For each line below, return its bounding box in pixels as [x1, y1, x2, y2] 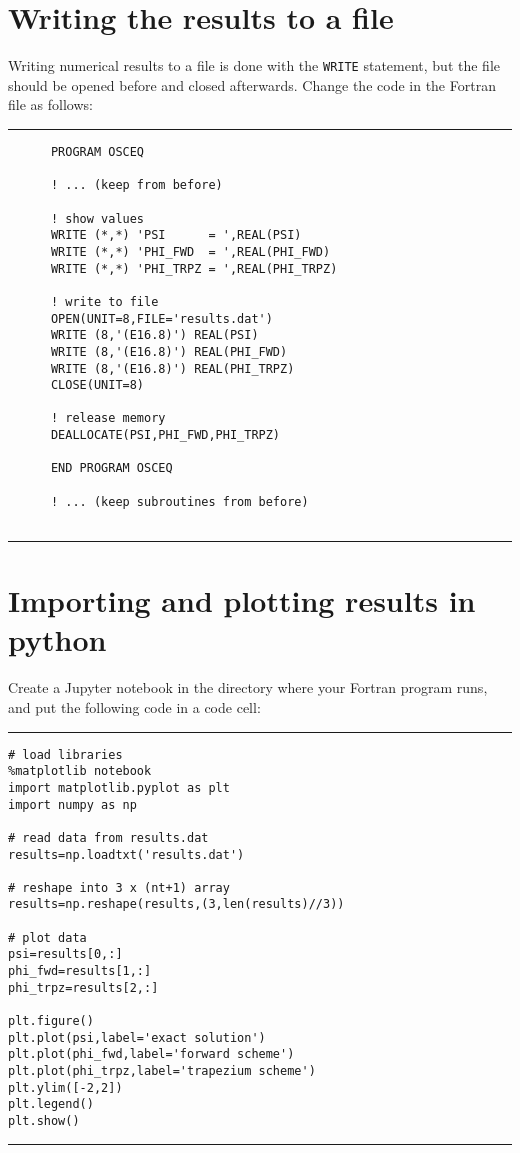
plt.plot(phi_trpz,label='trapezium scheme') [8, 1064, 316, 1079]
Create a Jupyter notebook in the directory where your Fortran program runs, [8, 677, 488, 698]
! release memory [50, 411, 166, 426]
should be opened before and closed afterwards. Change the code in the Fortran [8, 74, 496, 95]
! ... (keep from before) [50, 178, 223, 193]
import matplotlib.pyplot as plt [8, 780, 230, 795]
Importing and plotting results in [8, 580, 476, 621]
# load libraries [8, 747, 123, 762]
